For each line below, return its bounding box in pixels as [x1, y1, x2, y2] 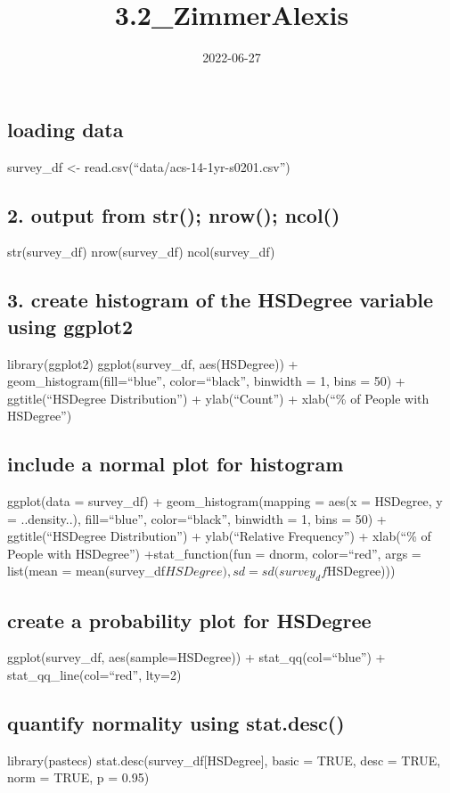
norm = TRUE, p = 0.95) [7, 768, 150, 787]
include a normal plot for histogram [7, 450, 344, 478]
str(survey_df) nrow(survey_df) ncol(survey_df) [7, 242, 275, 261]
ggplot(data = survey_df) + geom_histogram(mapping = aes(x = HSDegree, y [7, 492, 443, 511]
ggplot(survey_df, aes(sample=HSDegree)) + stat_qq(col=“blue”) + [7, 648, 386, 666]
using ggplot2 [7, 312, 133, 339]
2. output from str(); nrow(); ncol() [7, 200, 340, 228]
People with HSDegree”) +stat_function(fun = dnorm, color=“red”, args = [7, 544, 421, 562]
